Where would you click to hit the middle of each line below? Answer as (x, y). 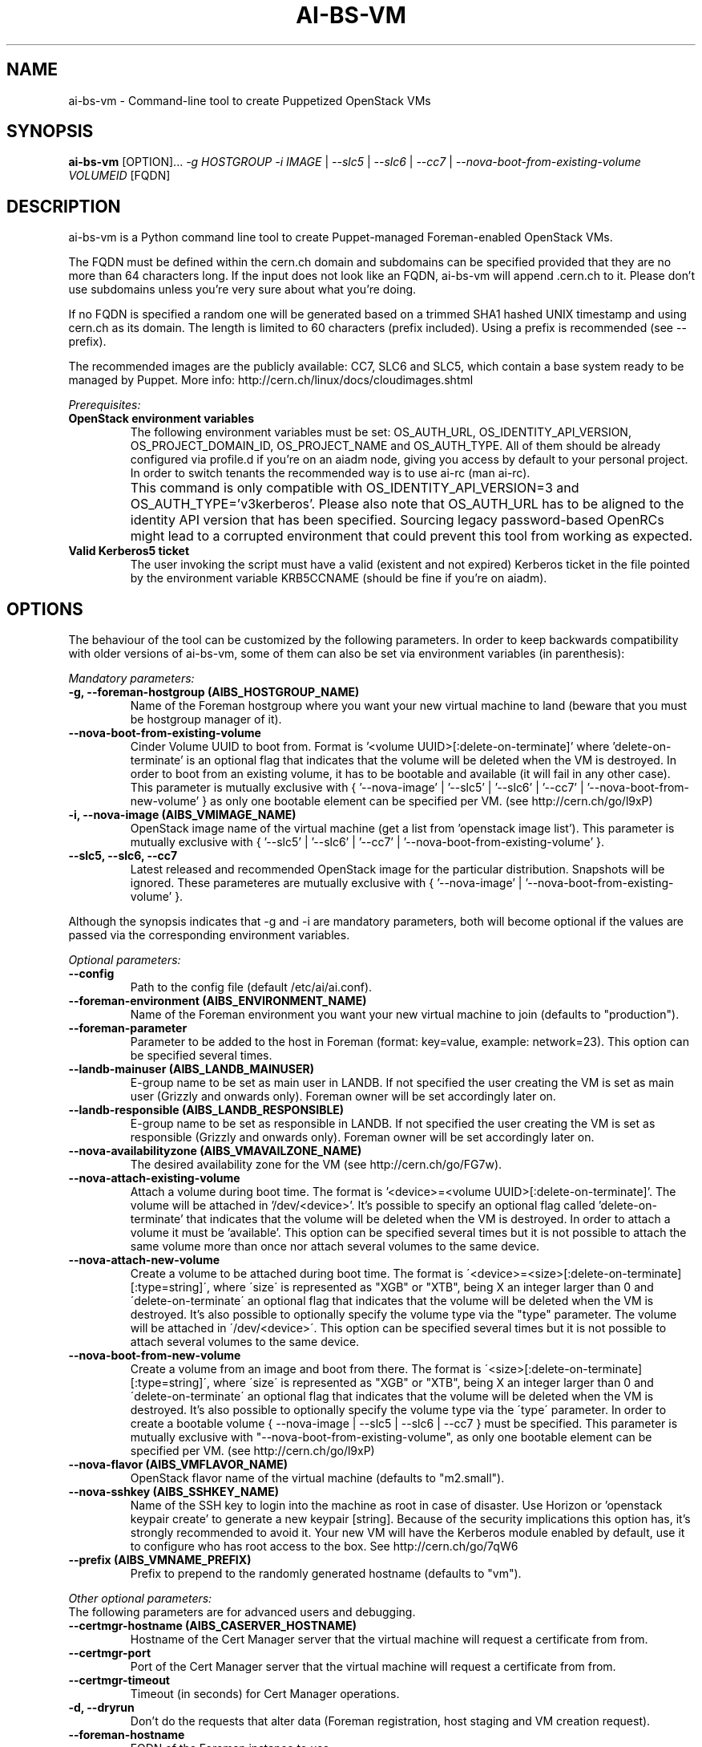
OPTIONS (45, 609)
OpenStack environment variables (161, 419)
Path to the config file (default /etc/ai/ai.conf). (251, 987)
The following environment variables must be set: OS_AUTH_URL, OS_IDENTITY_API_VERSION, (381, 432)
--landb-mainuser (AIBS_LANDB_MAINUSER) (191, 1069)
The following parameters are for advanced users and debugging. (242, 1612)
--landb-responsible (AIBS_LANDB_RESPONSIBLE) (206, 1110)
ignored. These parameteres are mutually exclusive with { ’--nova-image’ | (326, 883)
